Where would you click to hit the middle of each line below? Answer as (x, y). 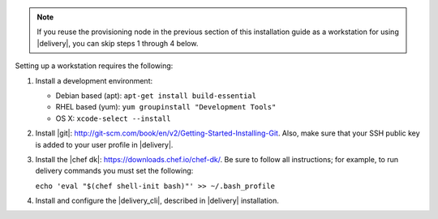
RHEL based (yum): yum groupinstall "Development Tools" (166, 107)
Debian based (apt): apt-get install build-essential (156, 95)
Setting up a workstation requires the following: (94, 66)
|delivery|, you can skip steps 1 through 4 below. (118, 43)
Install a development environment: (94, 80)
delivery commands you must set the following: (114, 171)
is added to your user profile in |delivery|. (104, 144)
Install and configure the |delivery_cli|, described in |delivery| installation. (157, 201)
